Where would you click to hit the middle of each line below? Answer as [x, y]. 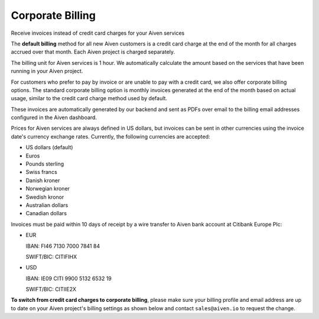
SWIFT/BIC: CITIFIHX [51, 256]
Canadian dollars [46, 213]
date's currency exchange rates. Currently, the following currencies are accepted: [110, 136]
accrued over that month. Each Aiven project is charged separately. [93, 52]
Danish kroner [43, 180]
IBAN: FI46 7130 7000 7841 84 [63, 246]
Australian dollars [47, 205]
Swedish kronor [45, 197]
